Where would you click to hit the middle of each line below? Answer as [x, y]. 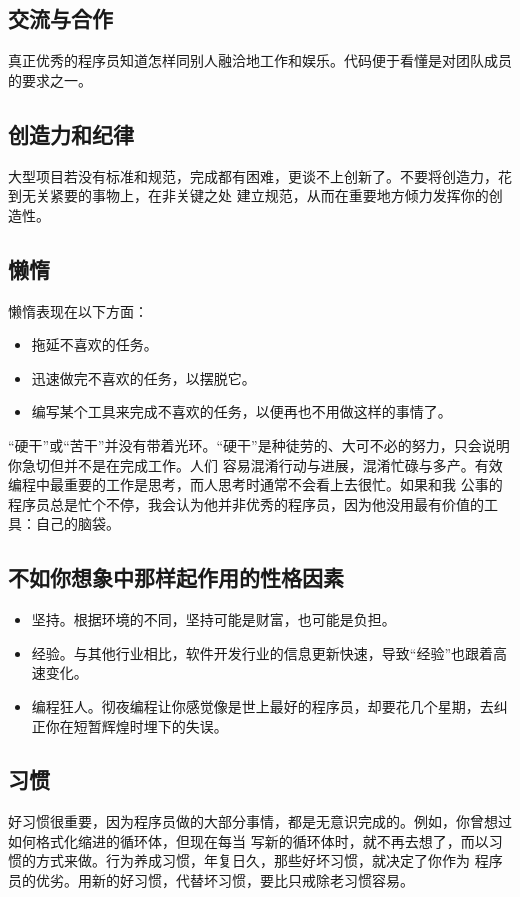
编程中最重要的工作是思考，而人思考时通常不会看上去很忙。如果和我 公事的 [255, 484]
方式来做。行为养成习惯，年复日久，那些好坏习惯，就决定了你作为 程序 [269, 860]
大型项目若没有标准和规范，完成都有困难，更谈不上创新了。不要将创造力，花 [260, 175]
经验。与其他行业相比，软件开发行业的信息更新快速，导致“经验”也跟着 [262, 652]
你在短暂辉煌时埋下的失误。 [136, 725]
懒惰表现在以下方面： [78, 310]
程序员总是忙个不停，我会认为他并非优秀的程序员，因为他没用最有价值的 [246, 503]
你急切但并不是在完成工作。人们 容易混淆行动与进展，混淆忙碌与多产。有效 [255, 464]
